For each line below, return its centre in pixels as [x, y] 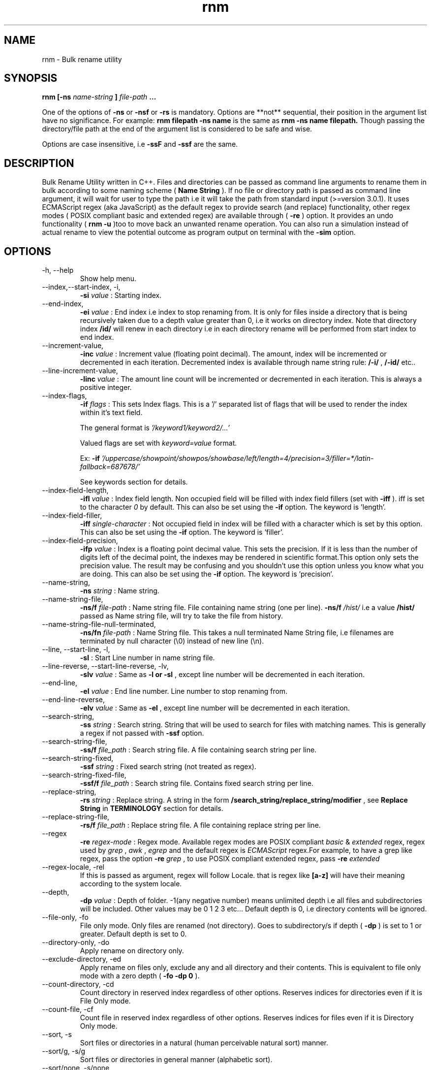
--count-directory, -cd [78, 984]
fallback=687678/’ [110, 467]
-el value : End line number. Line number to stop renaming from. [184, 691]
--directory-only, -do [76, 942]
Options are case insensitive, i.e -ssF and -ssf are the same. [140, 144]
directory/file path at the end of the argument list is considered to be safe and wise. [177, 129]
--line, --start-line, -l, [76, 649]
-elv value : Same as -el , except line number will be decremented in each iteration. [215, 708]
